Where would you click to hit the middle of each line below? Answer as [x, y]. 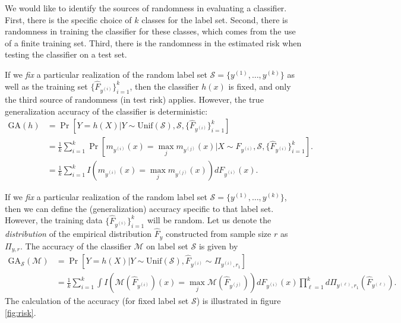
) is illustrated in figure [239, 301]
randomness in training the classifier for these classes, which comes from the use [150, 31]
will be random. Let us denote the [209, 220]
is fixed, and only [260, 86]
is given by [218, 246]
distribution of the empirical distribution [78, 234]
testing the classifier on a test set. [66, 54]
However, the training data [54, 220]
